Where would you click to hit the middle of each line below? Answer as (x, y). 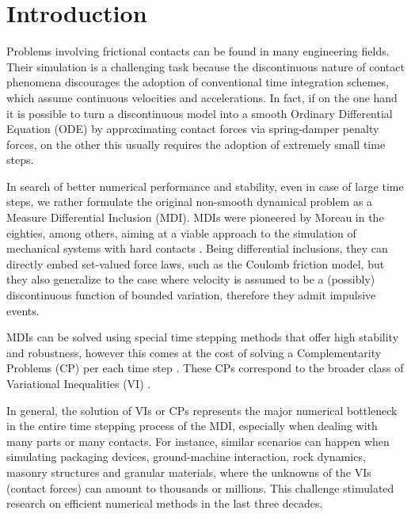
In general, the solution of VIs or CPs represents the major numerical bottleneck (202, 410)
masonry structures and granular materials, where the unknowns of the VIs (189, 472)
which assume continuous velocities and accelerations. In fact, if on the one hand (202, 97)
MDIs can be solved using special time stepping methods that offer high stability (203, 337)
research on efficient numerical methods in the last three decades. (165, 503)
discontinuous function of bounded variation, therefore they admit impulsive (191, 295)
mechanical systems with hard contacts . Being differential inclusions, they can (197, 248)
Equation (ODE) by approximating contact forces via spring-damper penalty (193, 129)
